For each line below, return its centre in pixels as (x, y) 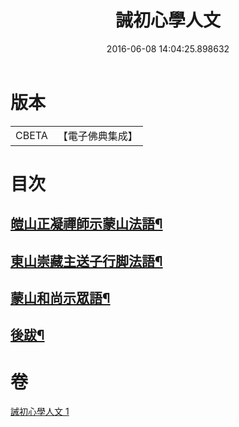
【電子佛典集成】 (97, 136)
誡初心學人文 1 (40, 412)
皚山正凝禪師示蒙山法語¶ (86, 224)
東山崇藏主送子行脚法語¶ (86, 261)
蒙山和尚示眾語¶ (60, 298)
